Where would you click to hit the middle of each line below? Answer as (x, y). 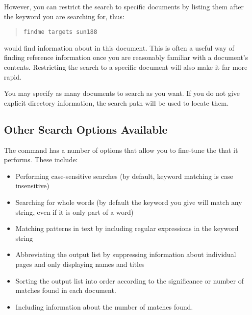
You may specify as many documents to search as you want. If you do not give (122, 93)
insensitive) (32, 186)
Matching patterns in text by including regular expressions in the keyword (127, 228)
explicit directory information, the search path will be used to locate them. (116, 102)
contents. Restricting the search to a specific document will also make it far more (126, 67)
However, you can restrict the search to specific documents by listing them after (124, 6)
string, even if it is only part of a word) (75, 212)
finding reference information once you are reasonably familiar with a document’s (126, 57)
